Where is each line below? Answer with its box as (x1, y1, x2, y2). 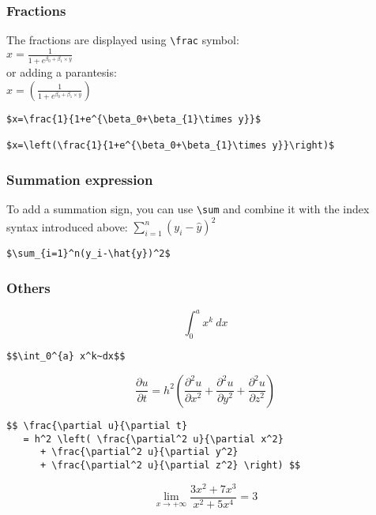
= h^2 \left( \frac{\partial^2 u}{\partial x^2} (23, 433, 284, 445)
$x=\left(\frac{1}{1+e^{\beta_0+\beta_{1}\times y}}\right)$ (6, 140, 335, 152)
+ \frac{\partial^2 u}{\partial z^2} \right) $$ (39, 459, 301, 471)
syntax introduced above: (6, 218, 128, 235)
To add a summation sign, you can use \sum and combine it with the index (6, 200, 370, 216)
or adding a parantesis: (6, 64, 117, 81)
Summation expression (6, 169, 153, 189)
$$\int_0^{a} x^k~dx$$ (6, 351, 126, 363)
